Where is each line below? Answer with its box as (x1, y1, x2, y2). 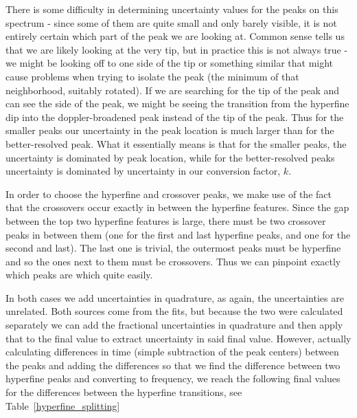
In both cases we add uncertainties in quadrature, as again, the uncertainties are (5, 290, 344, 305)
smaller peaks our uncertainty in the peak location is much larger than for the (5, 123, 334, 137)
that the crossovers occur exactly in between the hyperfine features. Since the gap (5, 200, 349, 214)
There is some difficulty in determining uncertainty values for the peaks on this (5, 2, 338, 16)
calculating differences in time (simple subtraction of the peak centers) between (5, 344, 339, 359)
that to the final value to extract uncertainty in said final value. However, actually (5, 331, 352, 345)
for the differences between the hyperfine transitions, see (5, 385, 242, 399)
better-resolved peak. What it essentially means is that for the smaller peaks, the (5, 136, 347, 151)
